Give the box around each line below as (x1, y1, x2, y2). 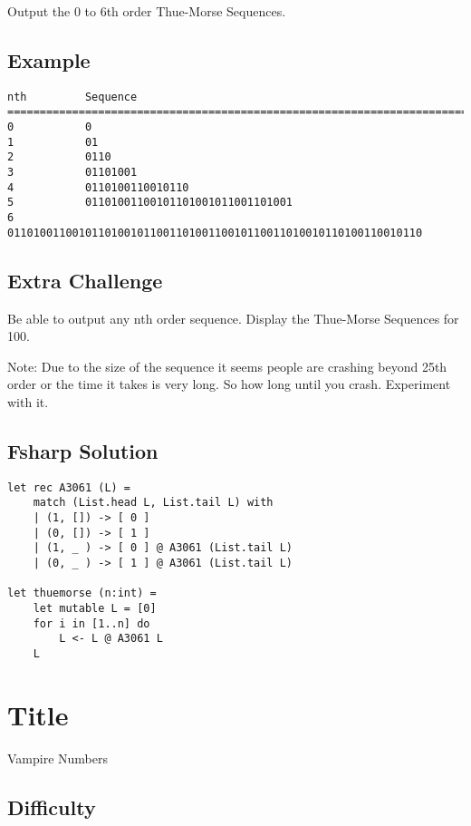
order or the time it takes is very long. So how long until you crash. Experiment (7, 374, 451, 394)
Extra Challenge (7, 266, 163, 294)
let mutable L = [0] (33, 601, 157, 615)
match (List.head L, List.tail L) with (33, 496, 274, 510)
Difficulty (7, 792, 96, 821)
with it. (7, 392, 49, 411)
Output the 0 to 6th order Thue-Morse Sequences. (7, 2, 286, 20)
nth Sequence (7, 90, 138, 103)
